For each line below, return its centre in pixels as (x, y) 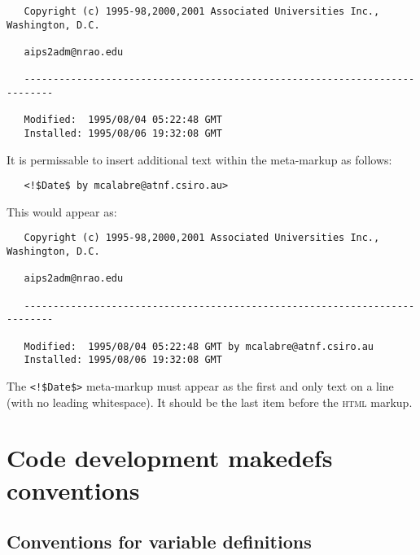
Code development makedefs (170, 458)
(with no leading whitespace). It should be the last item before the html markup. (210, 402)
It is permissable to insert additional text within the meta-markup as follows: (199, 159)
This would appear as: (62, 211)
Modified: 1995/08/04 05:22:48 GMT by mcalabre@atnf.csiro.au (199, 346)
